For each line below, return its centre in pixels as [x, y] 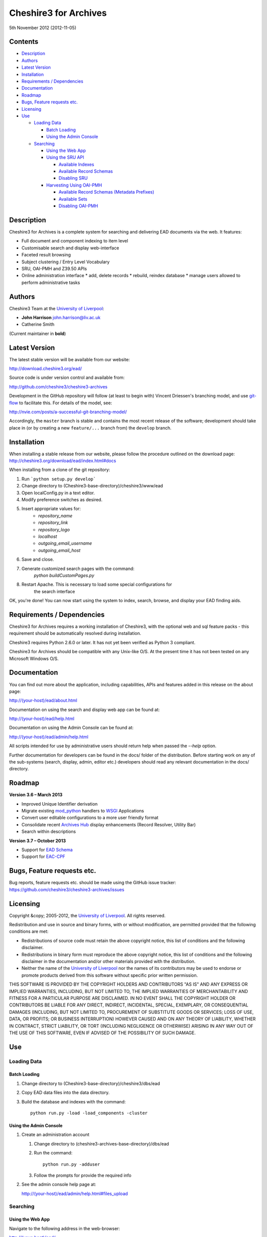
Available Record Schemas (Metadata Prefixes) [106, 192]
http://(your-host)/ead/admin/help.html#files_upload [75, 1193]
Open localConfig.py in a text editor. [58, 493]
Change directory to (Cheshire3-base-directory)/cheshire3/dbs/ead [91, 1083]
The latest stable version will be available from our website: [69, 359]
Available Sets [73, 199]
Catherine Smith [38, 325]
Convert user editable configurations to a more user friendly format [90, 818]
